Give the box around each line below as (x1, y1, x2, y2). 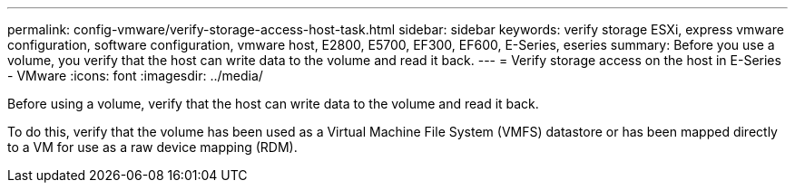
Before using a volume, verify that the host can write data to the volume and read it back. (7, 96, 539, 111)
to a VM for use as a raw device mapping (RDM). (7, 139, 298, 155)
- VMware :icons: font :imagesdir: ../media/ (7, 68, 263, 83)
